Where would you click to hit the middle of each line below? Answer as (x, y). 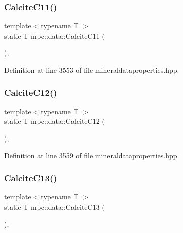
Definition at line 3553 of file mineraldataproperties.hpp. (92, 70)
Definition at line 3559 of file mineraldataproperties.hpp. (92, 155)
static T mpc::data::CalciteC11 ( (54, 35)
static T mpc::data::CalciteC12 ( (54, 121)
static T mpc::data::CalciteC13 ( (54, 207)
